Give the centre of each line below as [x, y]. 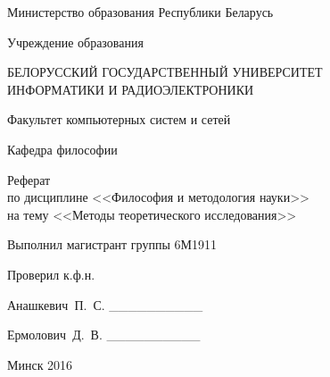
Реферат [29, 179]
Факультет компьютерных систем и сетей [119, 119]
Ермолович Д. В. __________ [104, 335]
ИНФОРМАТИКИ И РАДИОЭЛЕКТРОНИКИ [131, 89]
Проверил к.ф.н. [51, 274]
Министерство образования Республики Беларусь [140, 12]
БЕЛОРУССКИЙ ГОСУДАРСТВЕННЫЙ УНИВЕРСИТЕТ [165, 72]
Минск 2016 [40, 364]
